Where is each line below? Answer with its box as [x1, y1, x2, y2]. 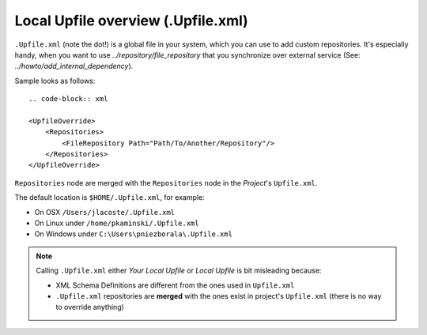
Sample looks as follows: [14, 76, 96, 85]
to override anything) [55, 303, 124, 312]
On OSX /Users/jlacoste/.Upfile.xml [34, 207, 176, 216]
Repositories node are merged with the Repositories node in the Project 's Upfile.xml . [14, 178, 318, 187]
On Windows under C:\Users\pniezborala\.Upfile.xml [34, 229, 233, 239]
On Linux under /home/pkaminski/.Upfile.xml [34, 218, 199, 228]
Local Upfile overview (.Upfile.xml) [14, 12, 248, 29]
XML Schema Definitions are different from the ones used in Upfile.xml [55, 280, 295, 290]
